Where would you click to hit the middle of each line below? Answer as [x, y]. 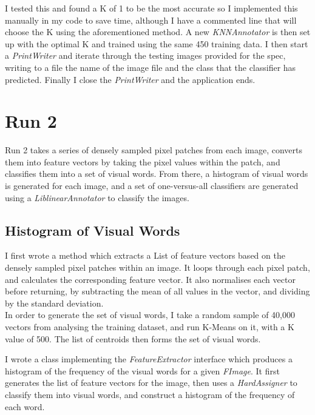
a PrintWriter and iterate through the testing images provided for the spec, [145, 55]
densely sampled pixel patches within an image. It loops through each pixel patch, [157, 267]
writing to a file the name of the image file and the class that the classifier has [151, 67]
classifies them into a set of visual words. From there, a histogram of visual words [157, 174]
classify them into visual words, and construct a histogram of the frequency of [150, 394]
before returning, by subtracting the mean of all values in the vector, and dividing [157, 291]
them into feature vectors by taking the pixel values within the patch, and [143, 161]
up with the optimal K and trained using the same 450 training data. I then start [157, 43]
